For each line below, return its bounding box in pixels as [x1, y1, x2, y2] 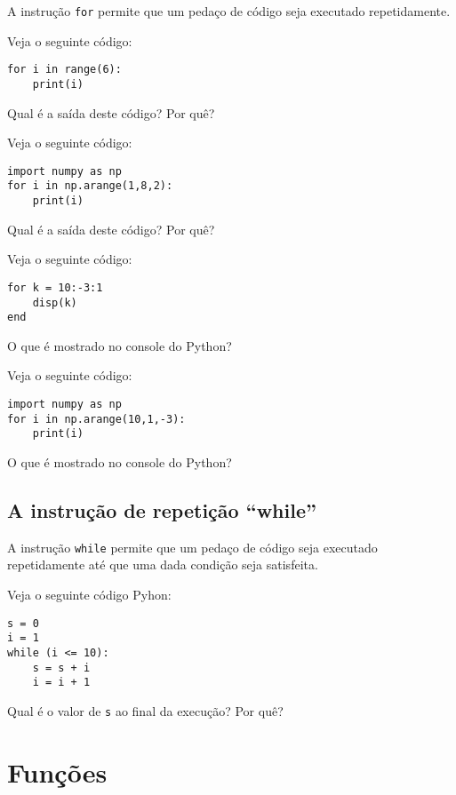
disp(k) [32, 296, 77, 309]
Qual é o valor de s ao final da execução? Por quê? [7, 701, 284, 719]
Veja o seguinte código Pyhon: [7, 585, 172, 604]
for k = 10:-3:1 [7, 281, 103, 294]
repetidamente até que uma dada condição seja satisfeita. [7, 555, 318, 574]
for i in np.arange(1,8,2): [7, 179, 173, 193]
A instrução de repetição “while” [7, 497, 316, 524]
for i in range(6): [7, 63, 122, 76]
